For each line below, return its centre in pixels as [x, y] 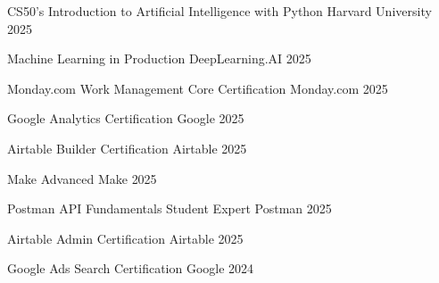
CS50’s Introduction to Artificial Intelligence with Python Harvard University [219, 11]
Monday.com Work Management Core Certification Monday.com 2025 [198, 88]
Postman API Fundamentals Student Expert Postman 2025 [170, 208]
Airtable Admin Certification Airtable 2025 [125, 238]
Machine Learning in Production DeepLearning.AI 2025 [159, 58]
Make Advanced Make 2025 [82, 178]
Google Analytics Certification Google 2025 [126, 118]
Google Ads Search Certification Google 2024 [131, 268]
